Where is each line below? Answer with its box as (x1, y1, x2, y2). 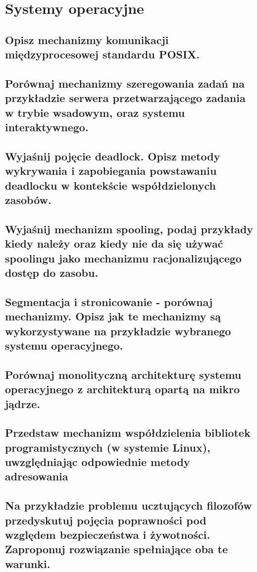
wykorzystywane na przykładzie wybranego (5, 323, 231, 338)
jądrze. (5, 396, 40, 411)
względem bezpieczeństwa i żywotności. (5, 527, 210, 542)
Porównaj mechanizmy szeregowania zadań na (5, 75, 245, 91)
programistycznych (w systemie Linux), (5, 439, 210, 455)
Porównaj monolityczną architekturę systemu (5, 366, 242, 382)
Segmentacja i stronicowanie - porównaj (5, 294, 213, 309)
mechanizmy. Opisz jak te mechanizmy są (5, 309, 221, 324)
